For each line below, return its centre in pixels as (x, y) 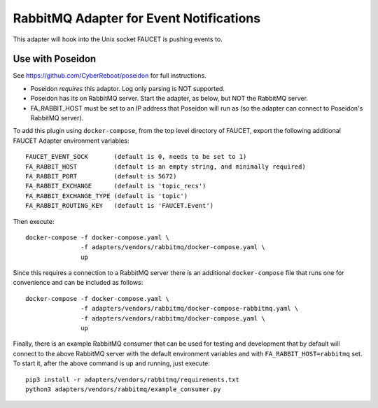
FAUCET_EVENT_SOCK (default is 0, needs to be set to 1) (136, 157)
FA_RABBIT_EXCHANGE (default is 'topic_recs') (116, 186)
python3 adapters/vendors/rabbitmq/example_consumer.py (123, 389)
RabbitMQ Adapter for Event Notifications (137, 18)
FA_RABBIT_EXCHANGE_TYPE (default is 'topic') (107, 196)
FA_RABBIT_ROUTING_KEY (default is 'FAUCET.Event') (119, 206)
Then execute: (34, 221)
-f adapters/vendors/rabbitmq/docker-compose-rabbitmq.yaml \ (190, 309)
